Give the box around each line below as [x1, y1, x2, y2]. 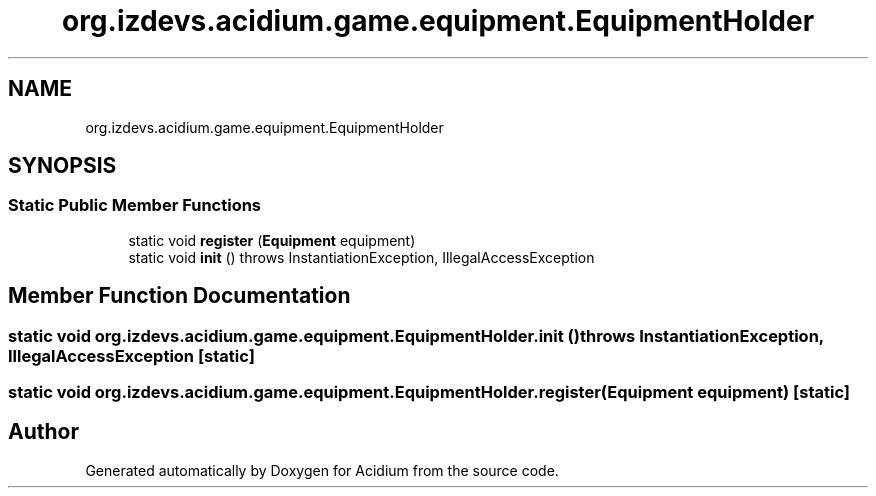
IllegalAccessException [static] [8, 345, 255, 366]
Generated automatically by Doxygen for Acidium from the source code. [85, 461, 559, 479]
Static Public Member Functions [8, 195, 262, 216]
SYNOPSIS [8, 153, 117, 179]
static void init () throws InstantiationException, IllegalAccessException [128, 248, 595, 266]
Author [8, 419, 79, 445]
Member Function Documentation [8, 283, 351, 309]
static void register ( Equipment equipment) [128, 231, 416, 249]
